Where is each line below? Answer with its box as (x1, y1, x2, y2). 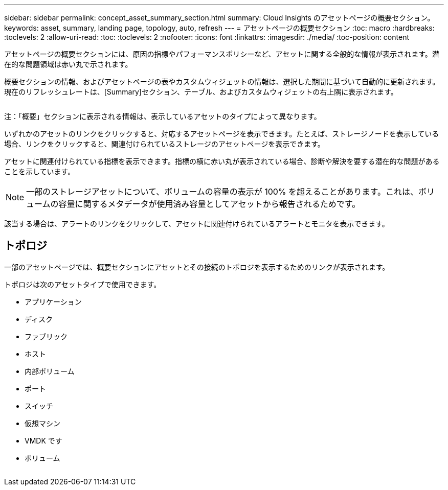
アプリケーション (25, 297, 82, 306)
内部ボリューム (25, 366, 75, 376)
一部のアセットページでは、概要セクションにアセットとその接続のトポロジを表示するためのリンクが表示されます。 (4, 262, 390, 271)
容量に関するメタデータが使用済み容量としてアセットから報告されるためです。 (58, 199, 361, 209)
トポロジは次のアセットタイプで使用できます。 (4, 279, 161, 289)
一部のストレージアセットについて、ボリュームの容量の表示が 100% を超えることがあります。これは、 (26, 186, 418, 197)
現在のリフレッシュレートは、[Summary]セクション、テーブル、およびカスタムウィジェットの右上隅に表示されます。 (4, 87, 398, 96)
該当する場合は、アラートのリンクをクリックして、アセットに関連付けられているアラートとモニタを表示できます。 (4, 219, 389, 228)
